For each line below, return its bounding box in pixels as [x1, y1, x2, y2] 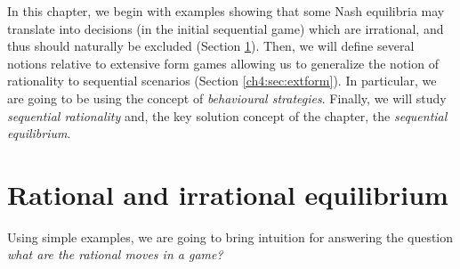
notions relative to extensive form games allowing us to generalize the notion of [7, 53, 439, 72]
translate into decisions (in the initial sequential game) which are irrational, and [7, 19, 444, 37]
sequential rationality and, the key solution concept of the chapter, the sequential [7, 106, 448, 125]
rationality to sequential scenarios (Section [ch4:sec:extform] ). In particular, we [7, 71, 437, 90]
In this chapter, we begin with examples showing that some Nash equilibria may [7, 2, 445, 20]
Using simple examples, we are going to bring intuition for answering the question [7, 227, 454, 246]
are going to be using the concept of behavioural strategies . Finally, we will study [7, 88, 447, 107]
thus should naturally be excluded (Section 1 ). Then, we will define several [7, 37, 415, 55]
